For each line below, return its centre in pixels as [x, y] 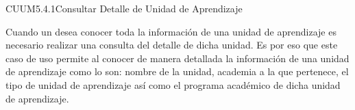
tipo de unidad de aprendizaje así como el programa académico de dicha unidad [173, 84]
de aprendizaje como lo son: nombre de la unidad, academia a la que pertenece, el [177, 71]
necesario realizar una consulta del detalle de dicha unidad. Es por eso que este [172, 45]
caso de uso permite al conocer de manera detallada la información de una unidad [177, 58]
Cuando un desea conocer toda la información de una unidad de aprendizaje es [171, 31]
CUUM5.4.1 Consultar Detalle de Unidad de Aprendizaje [124, 8]
